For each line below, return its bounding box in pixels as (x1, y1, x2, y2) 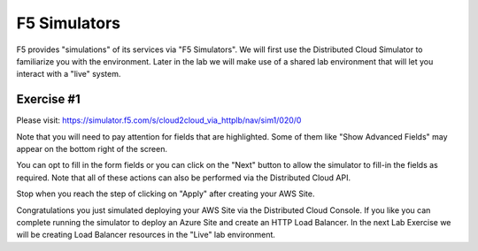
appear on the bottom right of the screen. (16, 144, 168, 155)
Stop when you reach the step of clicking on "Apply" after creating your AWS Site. (16, 188, 315, 199)
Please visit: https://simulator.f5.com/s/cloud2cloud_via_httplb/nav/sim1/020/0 (16, 115, 302, 125)
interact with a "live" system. (16, 69, 121, 80)
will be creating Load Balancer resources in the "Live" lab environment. (16, 230, 276, 240)
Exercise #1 (16, 92, 81, 107)
